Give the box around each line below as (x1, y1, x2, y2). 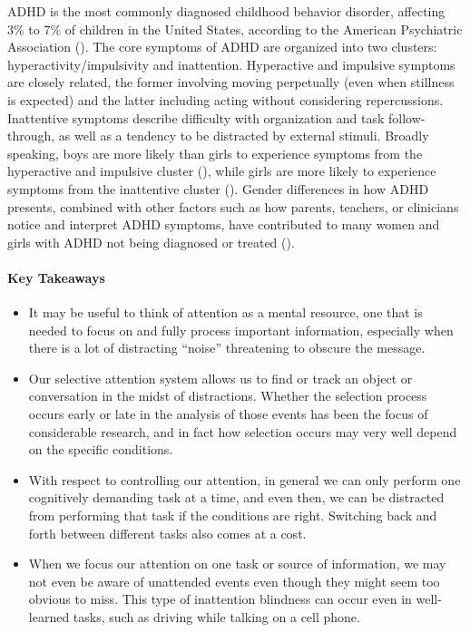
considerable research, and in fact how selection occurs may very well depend (28, 422, 457, 441)
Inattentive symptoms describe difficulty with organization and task (7, 108, 385, 127)
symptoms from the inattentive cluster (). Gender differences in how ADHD (7, 179, 429, 198)
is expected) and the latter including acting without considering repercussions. (7, 90, 444, 109)
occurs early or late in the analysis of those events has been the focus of (28, 404, 428, 423)
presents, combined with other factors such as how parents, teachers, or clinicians (7, 197, 459, 216)
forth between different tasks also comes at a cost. (28, 523, 307, 542)
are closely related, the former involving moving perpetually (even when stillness (7, 73, 455, 92)
